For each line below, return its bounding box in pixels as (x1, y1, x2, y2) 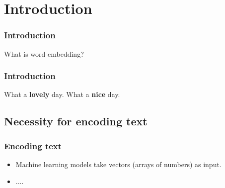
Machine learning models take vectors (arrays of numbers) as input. (15, 159, 222, 169)
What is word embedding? (4, 48, 84, 59)
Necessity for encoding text (4, 113, 148, 129)
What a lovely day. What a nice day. (4, 89, 120, 99)
